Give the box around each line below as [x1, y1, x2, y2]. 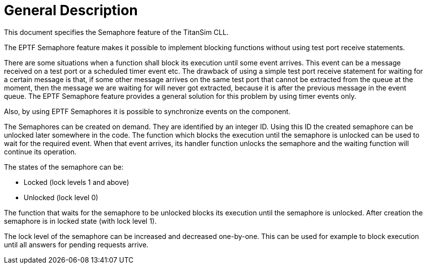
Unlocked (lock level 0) [24, 193, 99, 202]
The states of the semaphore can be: [4, 162, 124, 171]
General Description [4, 2, 138, 19]
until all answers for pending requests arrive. [4, 240, 149, 249]
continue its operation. [4, 147, 77, 156]
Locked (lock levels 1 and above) [24, 178, 130, 186]
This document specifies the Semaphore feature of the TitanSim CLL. [4, 28, 229, 36]
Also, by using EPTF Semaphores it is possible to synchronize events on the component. [4, 107, 291, 116]
